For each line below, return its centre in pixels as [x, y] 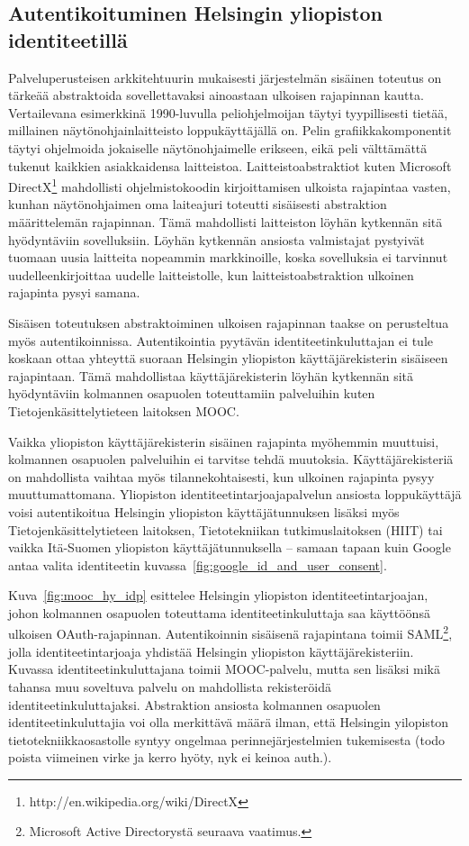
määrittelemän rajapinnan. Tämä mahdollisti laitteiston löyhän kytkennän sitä [225, 222]
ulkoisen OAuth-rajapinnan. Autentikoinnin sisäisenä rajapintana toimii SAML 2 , [230, 632]
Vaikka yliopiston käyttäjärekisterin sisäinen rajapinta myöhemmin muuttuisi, [224, 441]
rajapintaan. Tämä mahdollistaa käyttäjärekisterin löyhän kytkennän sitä [211, 375]
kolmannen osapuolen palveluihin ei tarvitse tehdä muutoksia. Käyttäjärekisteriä [231, 459]
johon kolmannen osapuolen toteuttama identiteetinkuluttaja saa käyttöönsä [219, 612]
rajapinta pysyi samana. [74, 292]
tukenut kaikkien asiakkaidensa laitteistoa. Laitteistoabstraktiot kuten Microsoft [230, 165]
